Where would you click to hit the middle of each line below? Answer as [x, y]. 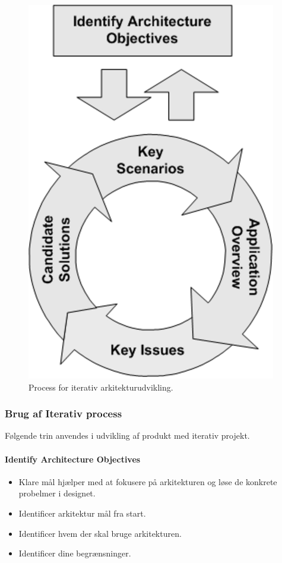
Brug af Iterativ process [64, 413]
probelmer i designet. [57, 493]
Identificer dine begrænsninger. [75, 553]
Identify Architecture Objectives [73, 459]
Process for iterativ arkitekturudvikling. [101, 387]
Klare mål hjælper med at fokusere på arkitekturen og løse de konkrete [148, 481]
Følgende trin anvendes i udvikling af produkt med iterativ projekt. [127, 435]
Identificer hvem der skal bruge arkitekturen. [100, 533]
